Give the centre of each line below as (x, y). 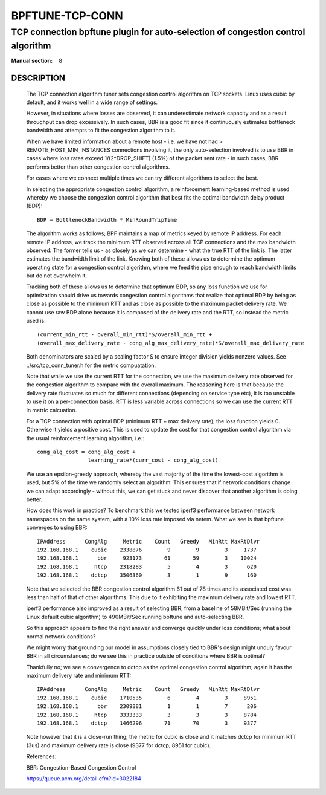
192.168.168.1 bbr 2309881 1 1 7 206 (147, 706)
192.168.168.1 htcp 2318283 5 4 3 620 (147, 566)
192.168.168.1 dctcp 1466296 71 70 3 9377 (147, 723)
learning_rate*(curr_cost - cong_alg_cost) (153, 460)
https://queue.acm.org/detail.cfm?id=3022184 (84, 778)
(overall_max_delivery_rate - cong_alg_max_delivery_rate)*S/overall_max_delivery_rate (171, 343)
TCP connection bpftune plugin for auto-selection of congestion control (158, 32)
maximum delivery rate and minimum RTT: (79, 676)
